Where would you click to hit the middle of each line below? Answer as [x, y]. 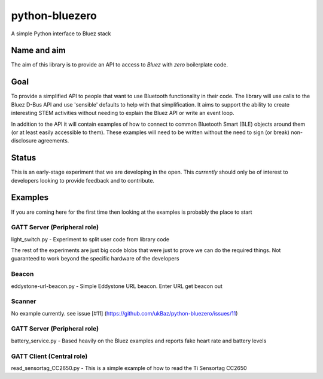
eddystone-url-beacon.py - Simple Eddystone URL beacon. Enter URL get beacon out [117, 286]
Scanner [24, 301]
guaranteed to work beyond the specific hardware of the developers [95, 259]
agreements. [54, 141]
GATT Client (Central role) [49, 356]
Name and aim [38, 51]
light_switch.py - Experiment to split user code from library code [90, 239]
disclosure [24, 141]
